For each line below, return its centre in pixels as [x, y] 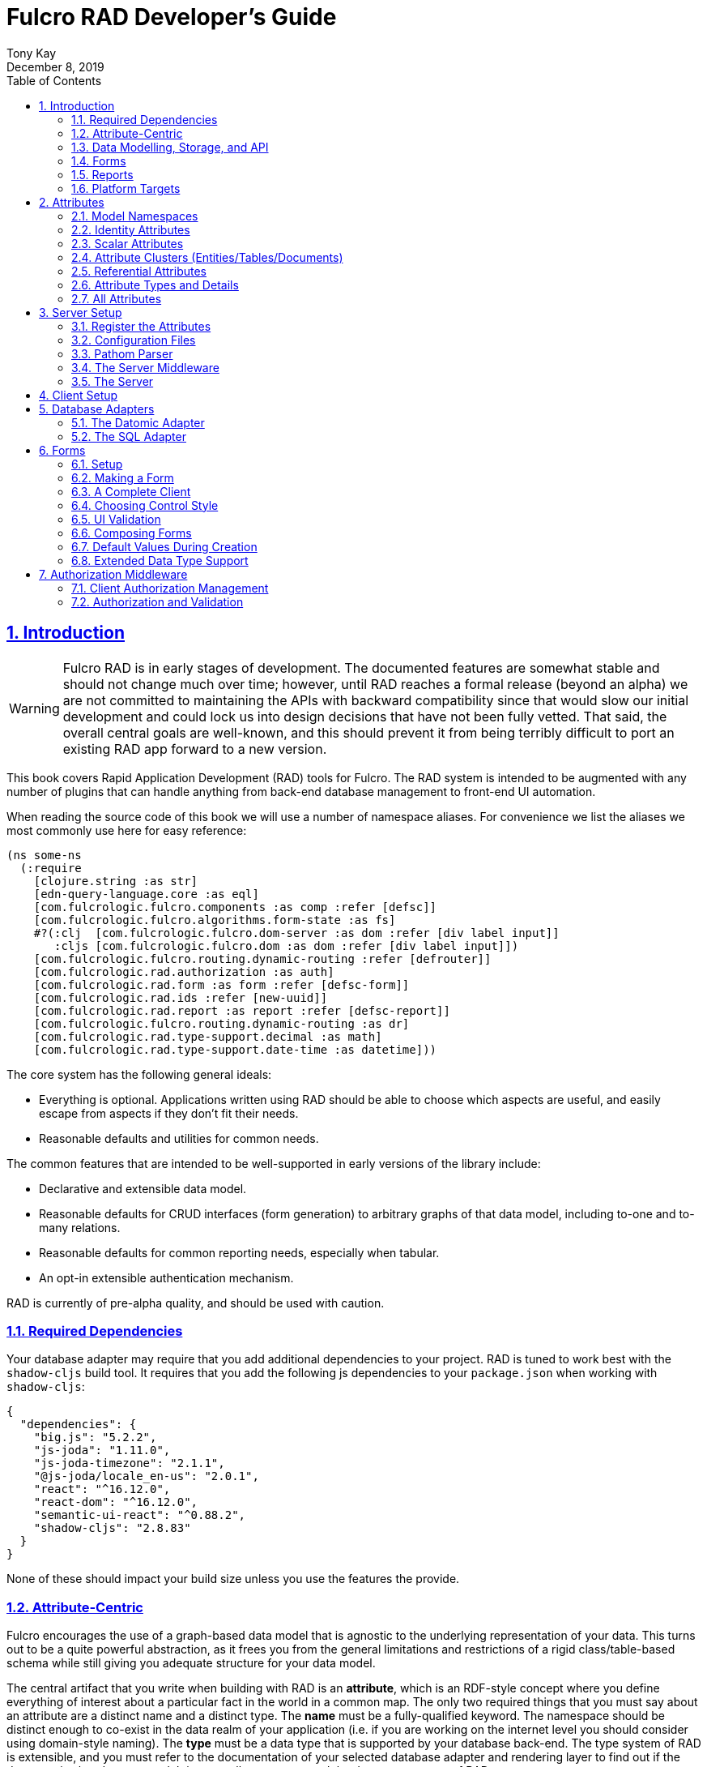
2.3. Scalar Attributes [128, 243]
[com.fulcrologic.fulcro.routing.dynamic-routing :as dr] [221, 1023]
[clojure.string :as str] [116, 881]
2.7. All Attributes [117, 298]
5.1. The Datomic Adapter [138, 422]
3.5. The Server [113, 381]
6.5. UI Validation [116, 519]
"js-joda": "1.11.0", [102, 1450]
